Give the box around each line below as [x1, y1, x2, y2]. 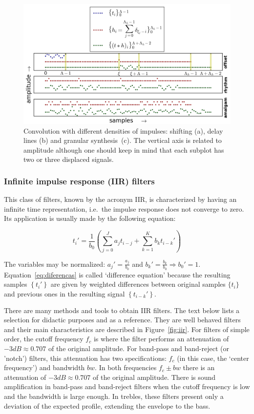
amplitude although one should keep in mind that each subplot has [23, 144, 224, 155]
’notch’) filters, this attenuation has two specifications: [4, 353, 167, 363]
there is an [183, 362, 215, 373]
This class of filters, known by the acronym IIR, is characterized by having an [4, 194, 237, 204]
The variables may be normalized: [4, 258, 106, 269]
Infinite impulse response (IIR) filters [4, 175, 155, 187]
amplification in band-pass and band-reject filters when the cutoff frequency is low [4, 381, 250, 392]
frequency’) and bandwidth [4, 362, 85, 373]
